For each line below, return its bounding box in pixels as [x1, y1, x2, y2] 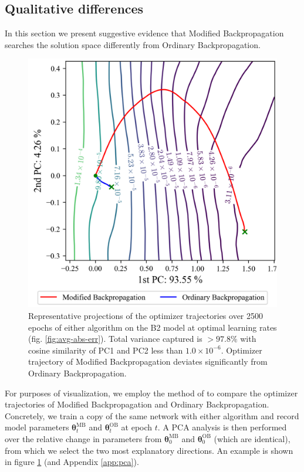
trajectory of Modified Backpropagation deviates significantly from [28, 355, 268, 368]
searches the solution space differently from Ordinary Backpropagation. [5, 38, 261, 50]
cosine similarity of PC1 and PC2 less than [28, 344, 183, 356]
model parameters [5, 421, 69, 433]
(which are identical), [214, 432, 291, 444]
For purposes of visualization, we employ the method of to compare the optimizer [5, 386, 298, 399]
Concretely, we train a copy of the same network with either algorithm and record [5, 409, 299, 422]
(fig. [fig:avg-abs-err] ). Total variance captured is [28, 332, 202, 345]
